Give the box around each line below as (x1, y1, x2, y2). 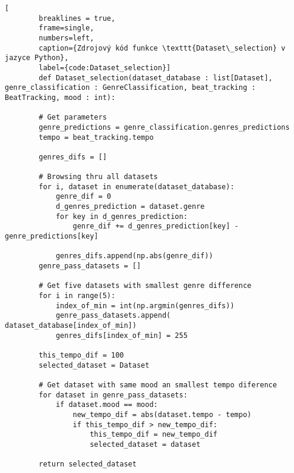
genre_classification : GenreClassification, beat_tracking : (5, 83, 256, 92)
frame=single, (39, 24, 94, 33)
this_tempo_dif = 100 (39, 350, 124, 359)
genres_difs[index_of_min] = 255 (55, 331, 188, 340)
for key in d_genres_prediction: (55, 212, 188, 221)
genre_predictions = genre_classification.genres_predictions (39, 123, 290, 131)
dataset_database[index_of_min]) (5, 321, 137, 330)
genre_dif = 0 (55, 192, 111, 201)
